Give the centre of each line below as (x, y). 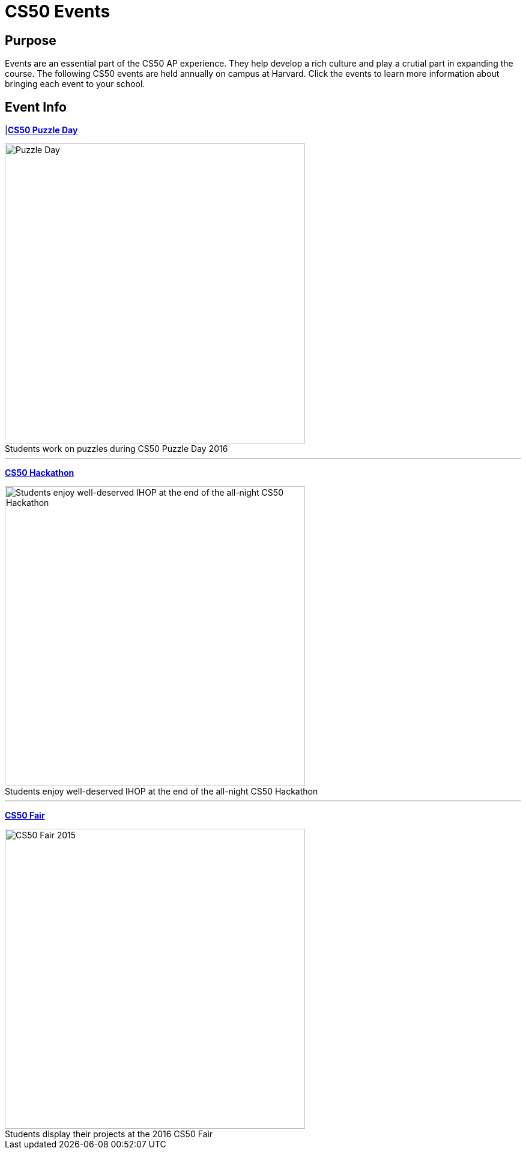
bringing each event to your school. (75, 84)
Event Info (36, 107)
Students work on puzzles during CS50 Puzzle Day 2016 (116, 449)
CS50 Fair (25, 816)
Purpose (31, 40)
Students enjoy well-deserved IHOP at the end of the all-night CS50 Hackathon (162, 792)
